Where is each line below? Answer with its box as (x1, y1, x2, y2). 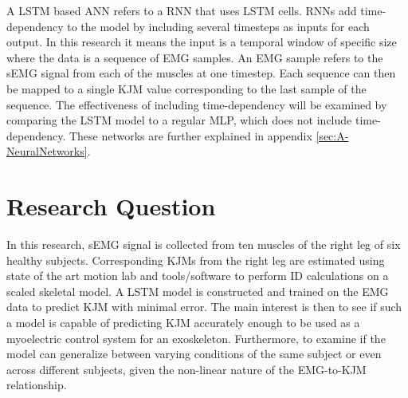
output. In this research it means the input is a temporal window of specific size (6, 33, 397, 50)
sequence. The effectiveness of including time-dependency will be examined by (6, 96, 387, 112)
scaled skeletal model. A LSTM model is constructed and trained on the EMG (6, 282, 389, 299)
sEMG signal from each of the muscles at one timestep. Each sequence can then (6, 65, 396, 81)
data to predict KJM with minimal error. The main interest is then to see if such (6, 298, 402, 315)
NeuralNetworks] (6, 143, 88, 160)
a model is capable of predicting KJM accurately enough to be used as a (6, 314, 360, 331)
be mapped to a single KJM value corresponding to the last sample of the (6, 80, 367, 97)
